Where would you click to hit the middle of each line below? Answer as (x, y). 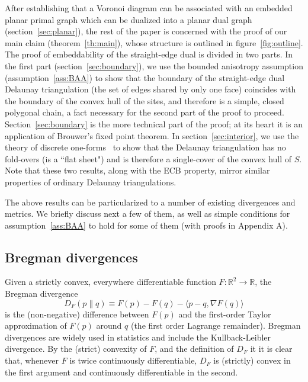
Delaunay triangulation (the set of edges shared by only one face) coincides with (150, 89)
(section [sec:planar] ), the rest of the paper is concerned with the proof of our (146, 31)
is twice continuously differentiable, (133, 360)
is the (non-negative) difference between (77, 314)
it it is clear (271, 349)
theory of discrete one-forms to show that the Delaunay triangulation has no (145, 147)
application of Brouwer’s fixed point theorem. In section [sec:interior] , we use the (152, 135)
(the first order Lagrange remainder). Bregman (216, 325)
